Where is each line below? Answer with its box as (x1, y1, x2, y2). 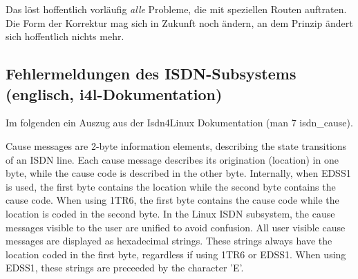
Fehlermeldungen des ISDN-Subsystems (6, 63, 296, 84)
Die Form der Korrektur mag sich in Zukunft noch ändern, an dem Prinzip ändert (6, 15, 353, 30)
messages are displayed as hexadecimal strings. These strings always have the (6, 233, 332, 248)
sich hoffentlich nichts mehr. (6, 29, 124, 44)
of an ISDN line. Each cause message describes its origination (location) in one (6, 152, 339, 166)
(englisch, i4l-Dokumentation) (6, 83, 223, 104)
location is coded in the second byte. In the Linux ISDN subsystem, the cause (6, 206, 335, 220)
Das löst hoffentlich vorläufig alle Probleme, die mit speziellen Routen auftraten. (6, 2, 347, 16)
